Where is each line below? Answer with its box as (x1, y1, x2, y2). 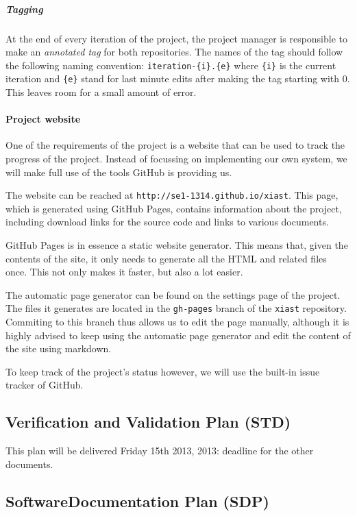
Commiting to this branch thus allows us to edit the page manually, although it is (5, 315, 349, 329)
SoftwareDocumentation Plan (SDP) (5, 490, 269, 511)
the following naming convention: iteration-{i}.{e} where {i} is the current (5, 58, 336, 72)
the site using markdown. (5, 341, 112, 356)
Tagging (5, 1, 43, 16)
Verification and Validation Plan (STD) (5, 411, 291, 432)
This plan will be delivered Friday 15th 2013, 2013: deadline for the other (5, 443, 314, 458)
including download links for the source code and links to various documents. (5, 214, 329, 229)
